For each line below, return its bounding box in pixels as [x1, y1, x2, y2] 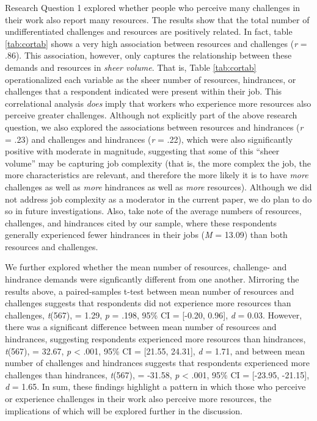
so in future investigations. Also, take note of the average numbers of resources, [5, 204, 302, 217]
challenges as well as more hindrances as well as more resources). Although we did [5, 180, 312, 193]
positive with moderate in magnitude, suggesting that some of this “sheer [5, 145, 280, 157]
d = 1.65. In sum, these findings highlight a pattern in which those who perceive [5, 380, 306, 393]
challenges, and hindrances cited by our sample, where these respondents [5, 216, 277, 229]
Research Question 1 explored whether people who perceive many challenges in [5, 1, 301, 13]
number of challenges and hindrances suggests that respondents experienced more [5, 356, 310, 369]
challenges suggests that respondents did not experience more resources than [5, 297, 291, 309]
